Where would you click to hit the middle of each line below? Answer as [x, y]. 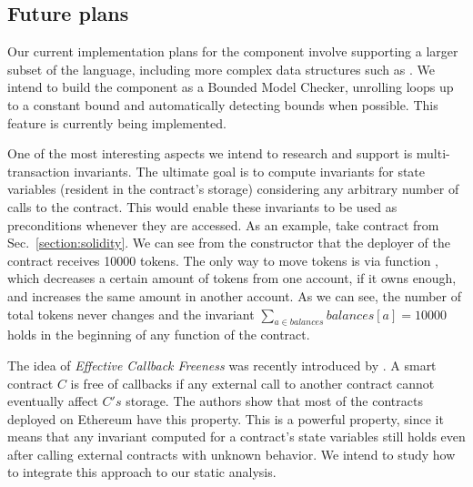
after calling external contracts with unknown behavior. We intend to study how [231, 454]
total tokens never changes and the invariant [131, 314]
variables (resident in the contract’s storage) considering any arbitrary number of [233, 189]
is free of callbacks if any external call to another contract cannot [252, 383]
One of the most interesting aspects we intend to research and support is [210, 153]
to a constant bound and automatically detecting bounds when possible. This [223, 104]
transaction [39, 171]
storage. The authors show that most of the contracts [274, 401]
